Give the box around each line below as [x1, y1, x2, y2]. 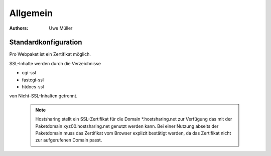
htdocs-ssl [22, 84, 44, 90]
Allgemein [9, 8, 53, 19]
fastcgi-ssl [22, 77, 44, 83]
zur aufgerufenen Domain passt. [35, 137, 102, 143]
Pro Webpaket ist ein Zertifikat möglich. [9, 51, 91, 57]
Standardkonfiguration [9, 38, 82, 47]
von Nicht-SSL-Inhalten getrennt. [9, 93, 78, 99]
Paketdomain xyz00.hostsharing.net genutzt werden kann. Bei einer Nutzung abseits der [35, 123, 219, 129]
